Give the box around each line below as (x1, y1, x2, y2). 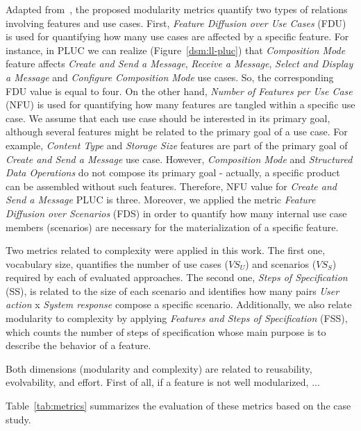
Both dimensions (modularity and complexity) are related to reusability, (6, 361, 312, 375)
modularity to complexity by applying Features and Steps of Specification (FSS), (6, 311, 348, 326)
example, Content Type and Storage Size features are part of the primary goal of (6, 137, 348, 152)
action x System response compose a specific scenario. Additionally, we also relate (6, 297, 352, 312)
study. (6, 412, 31, 426)
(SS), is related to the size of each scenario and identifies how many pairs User (6, 283, 339, 298)
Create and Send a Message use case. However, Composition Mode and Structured (6, 151, 353, 166)
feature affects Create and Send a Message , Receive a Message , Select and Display (6, 56, 353, 71)
